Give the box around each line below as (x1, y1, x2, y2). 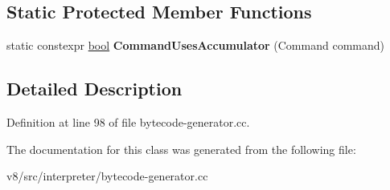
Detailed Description (6, 76, 183, 101)
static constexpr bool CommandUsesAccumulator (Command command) (6, 37, 384, 54)
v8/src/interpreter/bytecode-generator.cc (6, 168, 208, 184)
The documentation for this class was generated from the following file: (6, 140, 356, 157)
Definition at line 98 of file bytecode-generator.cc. (6, 114, 250, 130)
